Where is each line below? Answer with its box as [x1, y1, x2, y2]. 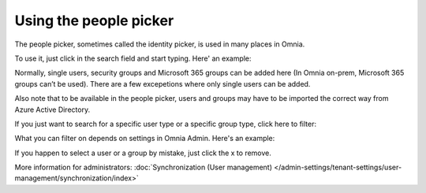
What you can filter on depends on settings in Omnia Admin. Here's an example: [14, 134, 275, 143]
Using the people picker [14, 12, 174, 29]
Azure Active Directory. [14, 105, 91, 114]
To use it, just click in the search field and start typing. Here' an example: [14, 54, 252, 63]
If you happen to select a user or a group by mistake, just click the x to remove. [14, 148, 272, 158]
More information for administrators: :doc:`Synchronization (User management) [14, 162, 272, 173]
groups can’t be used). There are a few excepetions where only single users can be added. [14, 79, 311, 88]
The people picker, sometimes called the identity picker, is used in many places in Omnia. [14, 39, 305, 49]
